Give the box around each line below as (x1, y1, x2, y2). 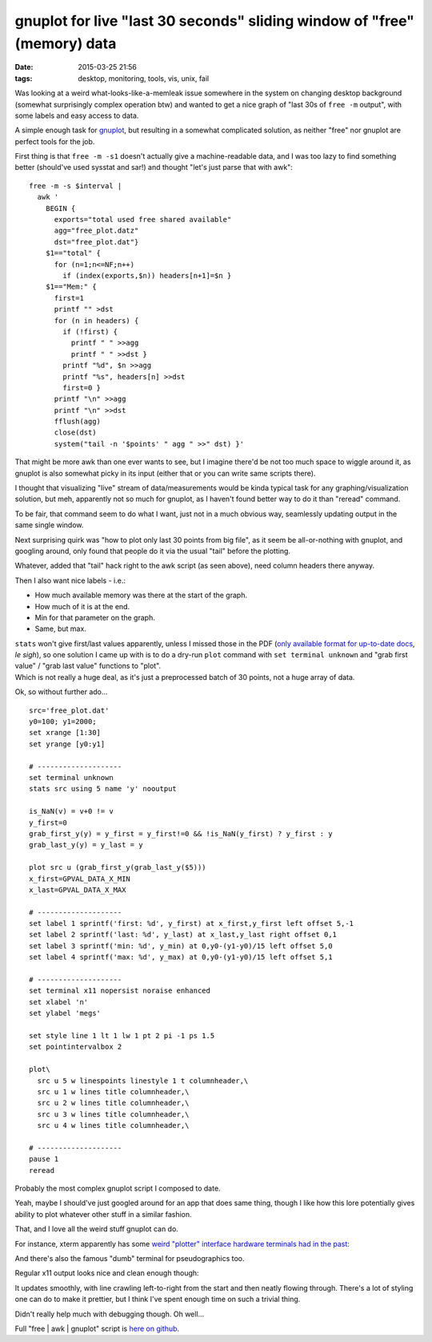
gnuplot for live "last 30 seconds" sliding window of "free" (14, 12, 415, 30)
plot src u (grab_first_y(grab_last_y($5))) (29, 863, 207, 872)
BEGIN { (45, 204, 76, 212)
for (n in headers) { (54, 316, 139, 325)
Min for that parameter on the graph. (34, 612, 155, 622)
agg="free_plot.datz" (54, 226, 139, 236)
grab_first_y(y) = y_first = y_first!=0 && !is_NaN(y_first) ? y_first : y (29, 829, 333, 838)
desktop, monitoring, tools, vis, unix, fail (78, 73, 210, 83)
